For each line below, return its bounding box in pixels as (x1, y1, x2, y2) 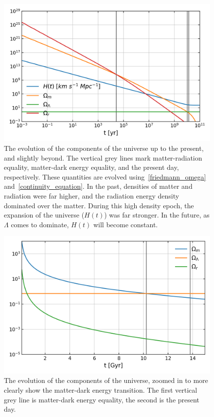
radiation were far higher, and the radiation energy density (4, 190, 179, 200)
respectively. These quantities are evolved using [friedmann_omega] (4, 171, 206, 181)
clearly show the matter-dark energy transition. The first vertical (4, 384, 197, 395)
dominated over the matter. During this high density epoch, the (4, 200, 194, 210)
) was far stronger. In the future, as (104, 210, 210, 220)
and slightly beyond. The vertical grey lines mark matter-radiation (4, 152, 202, 163)
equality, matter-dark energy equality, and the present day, (4, 162, 179, 172)
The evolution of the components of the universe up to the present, (4, 143, 204, 153)
